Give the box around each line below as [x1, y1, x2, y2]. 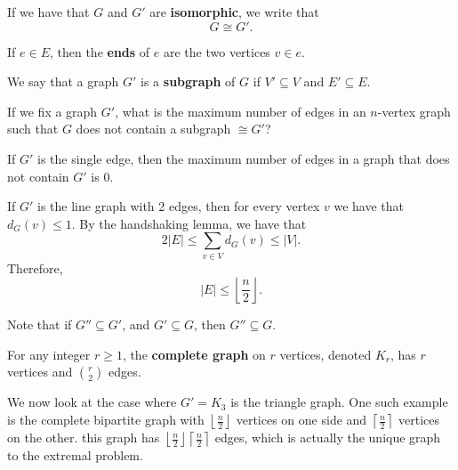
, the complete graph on [122, 344, 266, 363]
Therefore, [7, 258, 63, 277]
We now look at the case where [7, 393, 177, 411]
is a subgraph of [141, 72, 236, 91]
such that [7, 119, 59, 138]
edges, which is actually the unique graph [214, 428, 441, 447]
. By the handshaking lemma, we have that [71, 214, 307, 232]
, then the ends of [49, 42, 150, 61]
